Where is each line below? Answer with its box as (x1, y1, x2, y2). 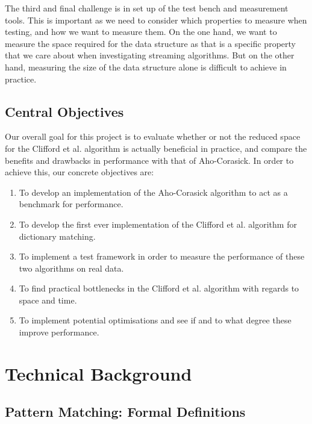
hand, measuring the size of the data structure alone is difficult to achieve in (5, 60, 287, 73)
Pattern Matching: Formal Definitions (5, 402, 246, 421)
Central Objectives (5, 102, 124, 120)
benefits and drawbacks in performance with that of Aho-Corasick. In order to (5, 154, 294, 166)
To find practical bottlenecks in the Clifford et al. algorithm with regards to (19, 282, 299, 295)
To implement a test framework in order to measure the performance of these (19, 250, 305, 263)
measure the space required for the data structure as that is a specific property (5, 37, 296, 49)
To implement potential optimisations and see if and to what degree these (19, 314, 292, 326)
